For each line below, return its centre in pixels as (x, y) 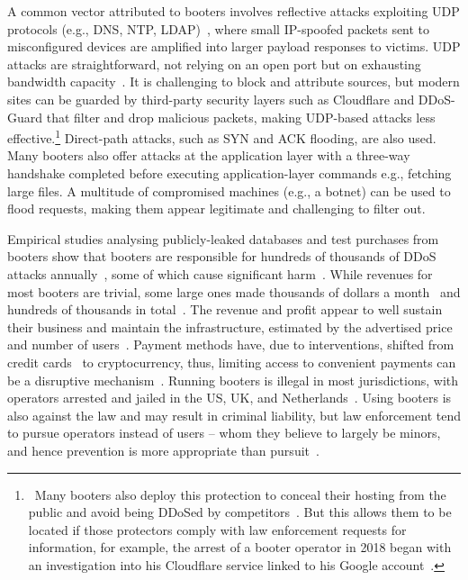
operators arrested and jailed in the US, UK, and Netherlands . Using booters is (229, 398)
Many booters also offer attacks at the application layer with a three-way (209, 155)
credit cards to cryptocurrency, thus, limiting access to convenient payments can (232, 362)
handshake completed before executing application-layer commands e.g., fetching (229, 173)
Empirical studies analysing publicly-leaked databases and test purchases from (223, 238)
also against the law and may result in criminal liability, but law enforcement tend (234, 415)
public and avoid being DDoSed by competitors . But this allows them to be (240, 512)
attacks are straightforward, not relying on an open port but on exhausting (214, 63)
